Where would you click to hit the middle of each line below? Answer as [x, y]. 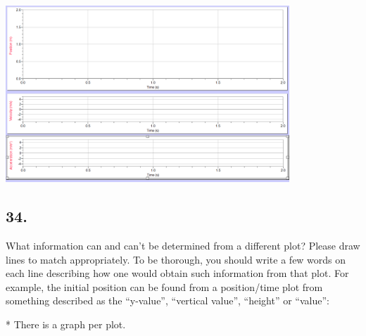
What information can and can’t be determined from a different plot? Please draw [183, 245]
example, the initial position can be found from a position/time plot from [164, 286]
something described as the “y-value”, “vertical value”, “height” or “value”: [168, 301]
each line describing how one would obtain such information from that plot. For [177, 273]
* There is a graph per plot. [66, 324]
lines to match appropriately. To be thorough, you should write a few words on [176, 259]
